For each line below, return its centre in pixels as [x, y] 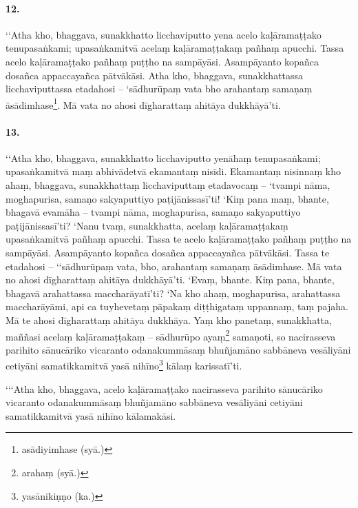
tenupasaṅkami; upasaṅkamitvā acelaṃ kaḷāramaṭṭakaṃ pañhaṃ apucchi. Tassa [175, 48]
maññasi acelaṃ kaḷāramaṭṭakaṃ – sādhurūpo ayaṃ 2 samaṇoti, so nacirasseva [171, 335]
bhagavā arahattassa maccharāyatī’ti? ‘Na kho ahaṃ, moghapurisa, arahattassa [173, 293]
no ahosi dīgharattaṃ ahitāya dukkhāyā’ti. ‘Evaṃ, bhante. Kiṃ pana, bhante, [170, 280]
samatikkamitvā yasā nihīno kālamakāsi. [91, 415]
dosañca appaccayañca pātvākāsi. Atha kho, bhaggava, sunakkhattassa [155, 75]
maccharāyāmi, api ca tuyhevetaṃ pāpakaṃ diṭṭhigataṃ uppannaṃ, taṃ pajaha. [177, 306]
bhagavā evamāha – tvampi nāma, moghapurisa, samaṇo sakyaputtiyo [153, 212]
